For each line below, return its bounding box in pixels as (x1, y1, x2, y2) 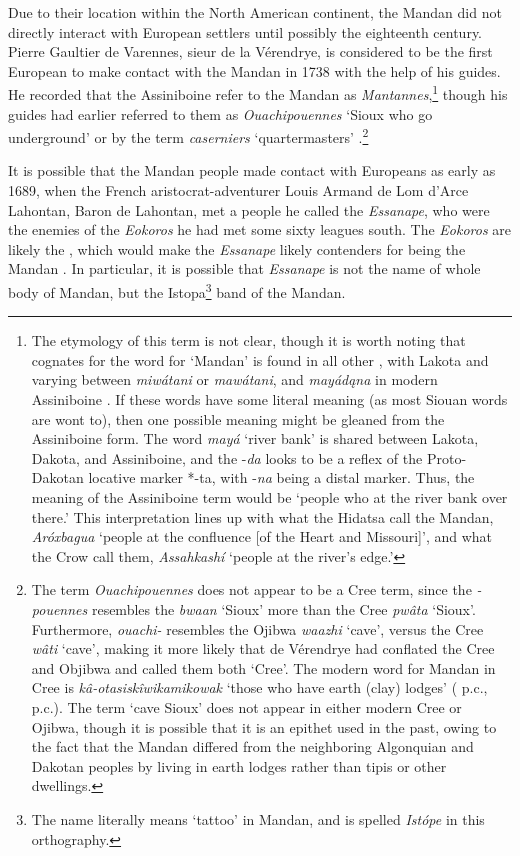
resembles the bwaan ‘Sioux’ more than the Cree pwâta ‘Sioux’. (91, 599, 476, 619)
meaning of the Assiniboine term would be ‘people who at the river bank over (31, 487, 508, 508)
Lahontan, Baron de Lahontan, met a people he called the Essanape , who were (8, 199, 490, 220)
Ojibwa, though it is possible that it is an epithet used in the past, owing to (31, 716, 497, 737)
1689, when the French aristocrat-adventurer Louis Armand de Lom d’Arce (8, 180, 469, 201)
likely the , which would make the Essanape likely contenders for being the (8, 238, 466, 259)
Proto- (426, 447, 467, 468)
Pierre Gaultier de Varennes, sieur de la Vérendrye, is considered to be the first (8, 41, 493, 62)
